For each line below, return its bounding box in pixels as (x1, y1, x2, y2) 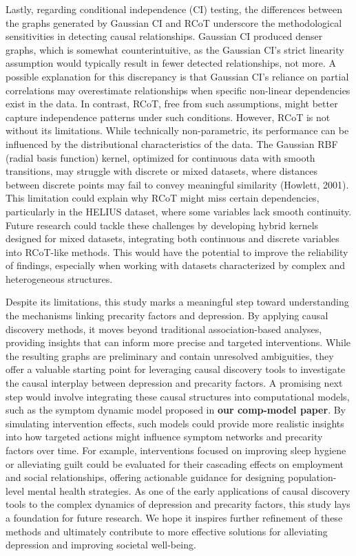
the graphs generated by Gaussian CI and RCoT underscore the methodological (6, 15, 342, 30)
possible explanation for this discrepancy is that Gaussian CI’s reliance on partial (6, 69, 349, 83)
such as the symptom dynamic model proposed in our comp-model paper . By (6, 403, 346, 417)
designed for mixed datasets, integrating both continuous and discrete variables (6, 231, 339, 246)
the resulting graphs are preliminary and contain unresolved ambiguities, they (6, 348, 334, 363)
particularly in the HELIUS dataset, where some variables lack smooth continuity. (6, 204, 352, 218)
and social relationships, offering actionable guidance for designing (6, 470, 285, 484)
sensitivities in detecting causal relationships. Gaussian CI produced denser (6, 29, 323, 43)
